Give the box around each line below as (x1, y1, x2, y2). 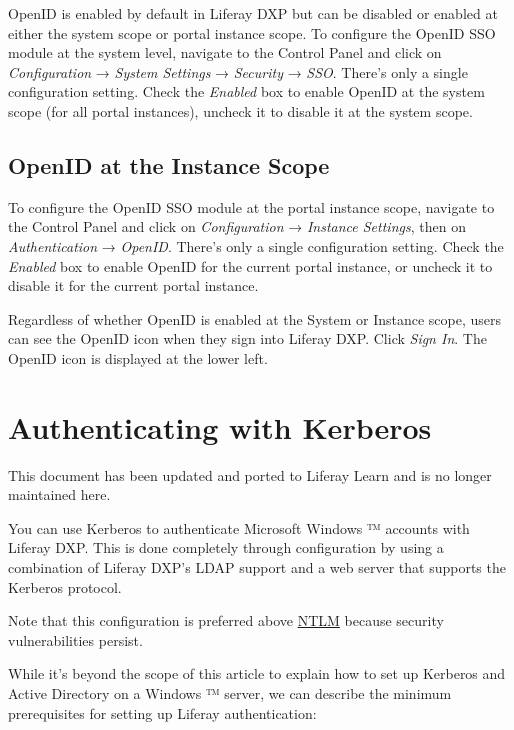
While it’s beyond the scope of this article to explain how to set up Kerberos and (8, 663, 506, 684)
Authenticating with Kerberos (8, 406, 432, 447)
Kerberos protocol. (8, 576, 122, 597)
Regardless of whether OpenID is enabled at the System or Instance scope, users (8, 308, 502, 329)
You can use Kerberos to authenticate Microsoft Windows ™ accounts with (8, 517, 470, 538)
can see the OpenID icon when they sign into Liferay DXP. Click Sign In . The (8, 328, 487, 349)
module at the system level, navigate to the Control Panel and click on (8, 42, 442, 63)
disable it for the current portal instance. (8, 275, 259, 296)
